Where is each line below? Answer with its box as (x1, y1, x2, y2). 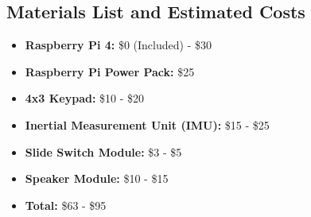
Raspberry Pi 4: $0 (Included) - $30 (25, 37, 212, 53)
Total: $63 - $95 (25, 196, 107, 213)
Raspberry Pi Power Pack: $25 (25, 63, 195, 79)
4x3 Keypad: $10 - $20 (25, 90, 145, 107)
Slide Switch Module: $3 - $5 (25, 143, 182, 160)
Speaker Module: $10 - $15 (25, 170, 169, 187)
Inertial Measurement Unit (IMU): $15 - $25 (25, 116, 270, 133)
